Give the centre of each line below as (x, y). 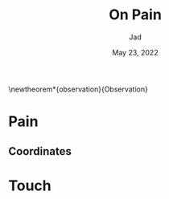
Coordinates (40, 151)
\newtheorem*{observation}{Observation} (78, 89)
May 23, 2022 (135, 52)
